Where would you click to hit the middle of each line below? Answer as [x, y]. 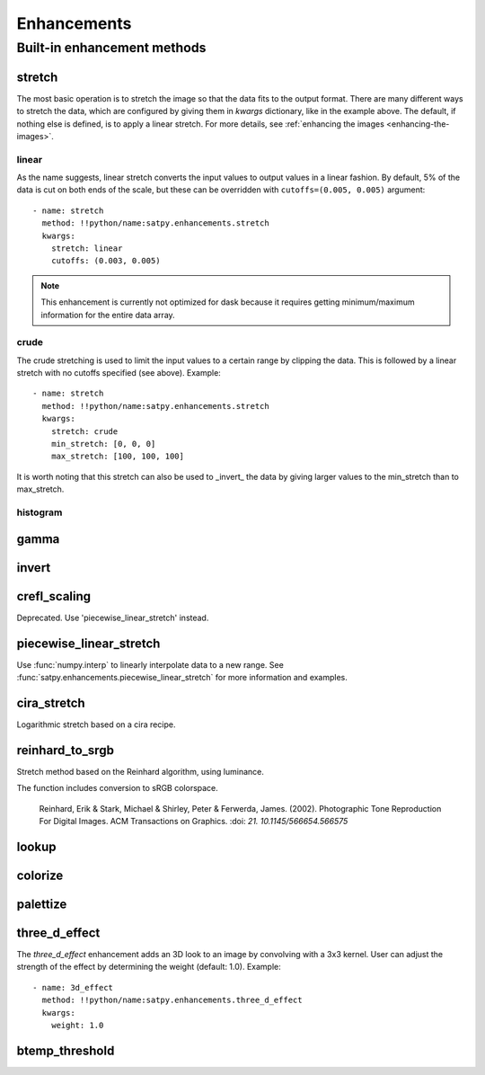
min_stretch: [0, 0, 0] [103, 444]
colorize [40, 875]
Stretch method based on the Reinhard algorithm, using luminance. [141, 771]
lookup [36, 846]
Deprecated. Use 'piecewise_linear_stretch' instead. [113, 617]
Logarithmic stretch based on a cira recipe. [96, 724]
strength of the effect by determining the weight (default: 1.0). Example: [149, 967]
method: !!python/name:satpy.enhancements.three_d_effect [172, 1000]
